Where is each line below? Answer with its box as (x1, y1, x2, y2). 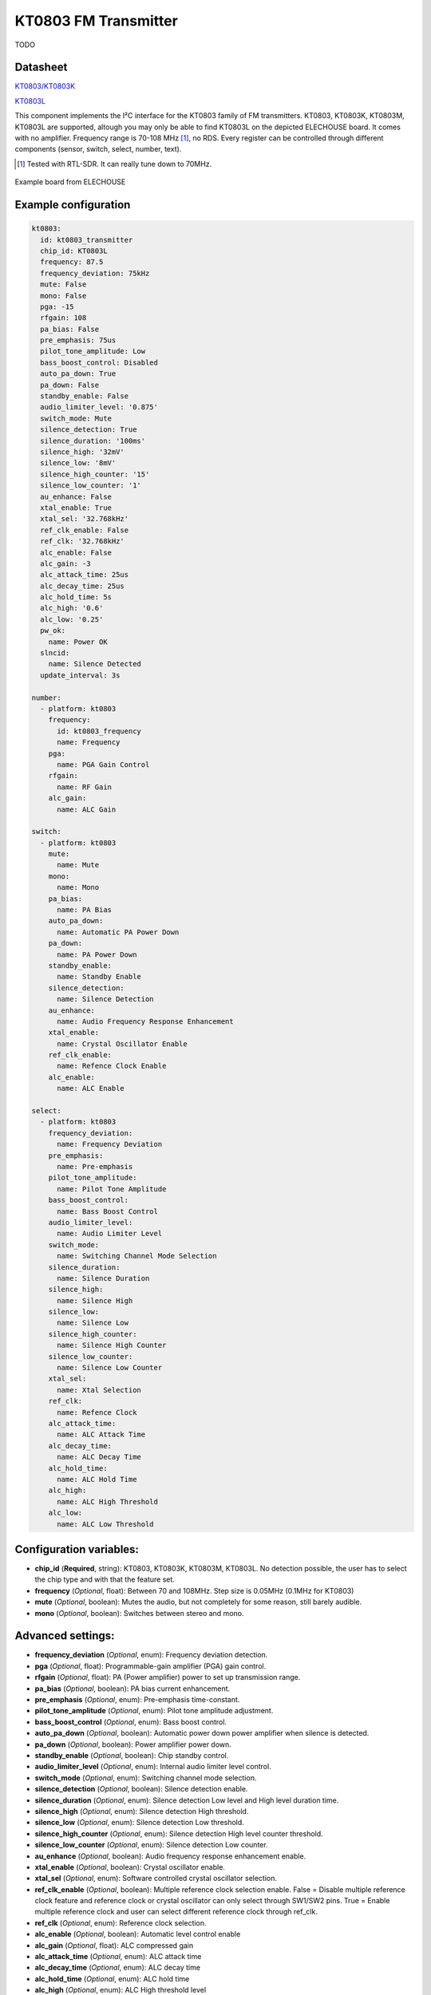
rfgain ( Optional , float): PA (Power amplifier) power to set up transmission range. (34, 1673, 301, 1682)
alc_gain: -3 (40, 559, 91, 568)
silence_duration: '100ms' (40, 436, 146, 445)
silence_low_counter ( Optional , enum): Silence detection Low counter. (34, 1840, 268, 1850)
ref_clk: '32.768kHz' (40, 537, 125, 546)
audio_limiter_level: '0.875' (40, 403, 159, 412)
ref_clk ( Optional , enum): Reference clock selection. (34, 1918, 207, 1927)
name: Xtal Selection (57, 1385, 141, 1394)
